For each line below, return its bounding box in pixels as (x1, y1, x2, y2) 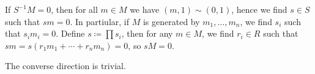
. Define (56, 27, 85, 40)
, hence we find (231, 3, 287, 15)
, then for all (51, 3, 98, 15)
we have (130, 3, 160, 15)
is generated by (143, 15, 200, 28)
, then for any (121, 27, 173, 40)
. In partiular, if (70, 15, 130, 28)
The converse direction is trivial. (5, 59, 126, 72)
